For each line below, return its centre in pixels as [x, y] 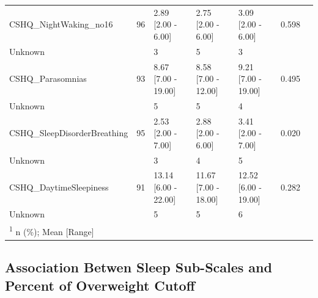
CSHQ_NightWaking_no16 [61, 24]
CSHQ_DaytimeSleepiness [59, 187]
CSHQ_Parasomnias [48, 78]
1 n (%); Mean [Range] [52, 231]
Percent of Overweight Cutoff [100, 285]
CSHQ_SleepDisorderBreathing [69, 133]
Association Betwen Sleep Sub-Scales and [139, 267]
